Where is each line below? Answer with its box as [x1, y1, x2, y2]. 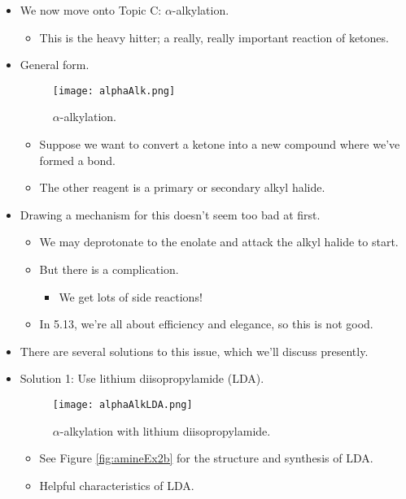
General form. [20, 56, 89, 73]
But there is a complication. [39, 261, 179, 277]
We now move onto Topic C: [20, 2, 162, 18]
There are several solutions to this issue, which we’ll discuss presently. [20, 342, 369, 359]
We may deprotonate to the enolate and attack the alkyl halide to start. [39, 233, 399, 250]
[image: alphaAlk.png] [52, 85, 176, 97]
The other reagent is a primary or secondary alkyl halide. [39, 179, 325, 196]
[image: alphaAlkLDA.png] [52, 398, 193, 410]
